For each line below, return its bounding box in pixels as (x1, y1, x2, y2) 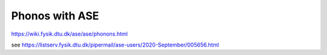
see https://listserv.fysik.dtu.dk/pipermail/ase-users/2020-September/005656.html (11, 41, 219, 48)
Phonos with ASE (11, 9, 99, 22)
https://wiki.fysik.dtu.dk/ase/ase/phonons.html (11, 30, 128, 37)
